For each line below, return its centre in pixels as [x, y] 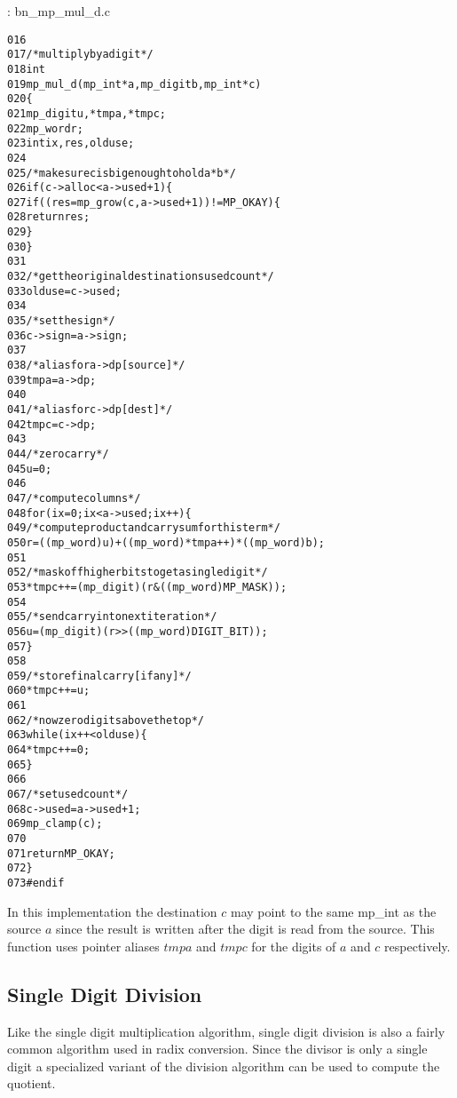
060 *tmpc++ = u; [49, 691]
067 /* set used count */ [68, 795]
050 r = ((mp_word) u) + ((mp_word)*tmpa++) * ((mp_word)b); [166, 542]
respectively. [418, 946]
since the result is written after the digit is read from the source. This [245, 929]
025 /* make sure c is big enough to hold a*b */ [122, 173]
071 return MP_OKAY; [61, 853]
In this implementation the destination [112, 911]
